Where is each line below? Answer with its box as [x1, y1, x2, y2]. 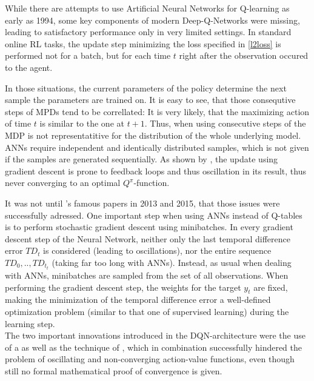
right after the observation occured [179, 49, 309, 62]
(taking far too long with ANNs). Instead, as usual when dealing [52, 256, 292, 268]
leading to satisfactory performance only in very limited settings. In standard [5, 25, 292, 38]
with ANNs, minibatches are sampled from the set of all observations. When [5, 268, 289, 281]
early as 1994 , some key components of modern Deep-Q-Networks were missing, [5, 13, 300, 26]
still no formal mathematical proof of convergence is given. [5, 364, 222, 377]
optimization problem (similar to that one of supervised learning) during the [5, 305, 289, 317]
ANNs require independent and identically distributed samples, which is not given [5, 141, 309, 153]
